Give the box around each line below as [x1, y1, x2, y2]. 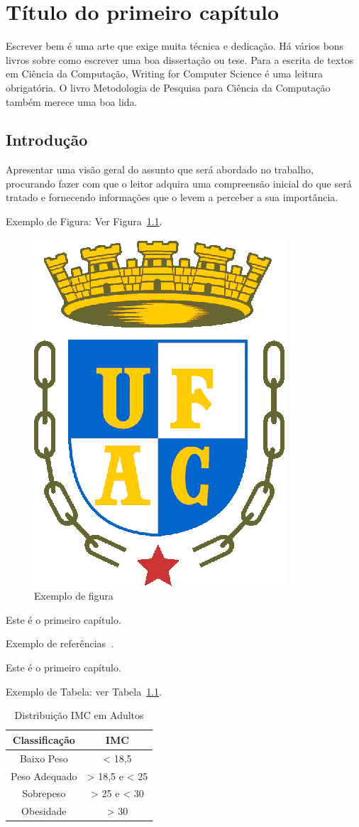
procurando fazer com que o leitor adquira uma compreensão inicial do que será [6, 175, 352, 190]
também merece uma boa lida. [6, 94, 138, 109]
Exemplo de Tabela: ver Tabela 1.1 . [6, 683, 162, 698]
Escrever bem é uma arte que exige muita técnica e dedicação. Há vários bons [6, 38, 344, 53]
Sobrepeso [22, 786, 66, 801]
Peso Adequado [11, 768, 77, 783]
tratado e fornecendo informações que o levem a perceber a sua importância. [6, 190, 338, 205]
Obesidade [21, 804, 67, 818]
